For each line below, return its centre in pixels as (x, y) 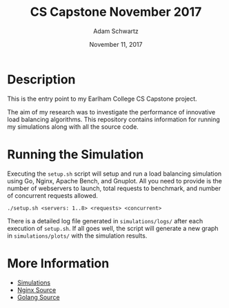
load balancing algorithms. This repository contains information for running (114, 119)
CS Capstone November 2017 (116, 12)
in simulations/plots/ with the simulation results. (77, 236)
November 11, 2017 (116, 44)
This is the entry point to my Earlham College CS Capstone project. (102, 99)
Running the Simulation (76, 154)
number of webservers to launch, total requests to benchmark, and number (114, 188)
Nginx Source (37, 289)
